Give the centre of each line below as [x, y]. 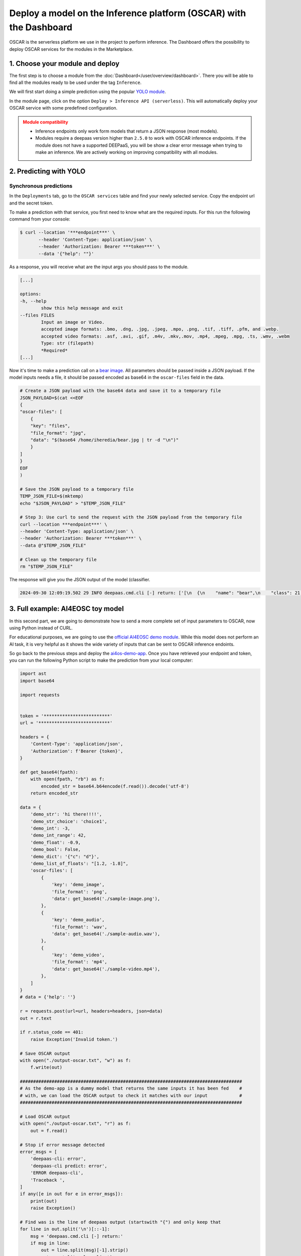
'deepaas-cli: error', [58, 1159]
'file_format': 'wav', [79, 927]
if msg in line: [50, 1243]
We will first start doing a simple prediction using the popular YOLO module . [88, 92]
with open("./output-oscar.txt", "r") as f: [76, 1124]
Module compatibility [46, 122]
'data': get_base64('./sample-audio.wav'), [106, 934]
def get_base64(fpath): [49, 772]
